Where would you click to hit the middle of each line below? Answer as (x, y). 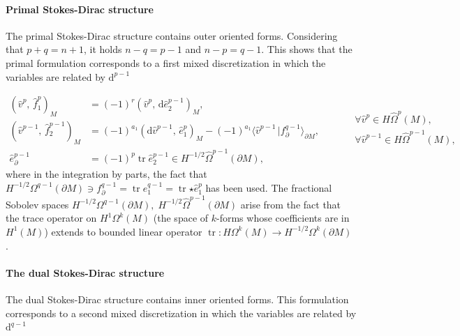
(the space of (181, 218)
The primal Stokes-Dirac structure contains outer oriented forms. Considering (172, 35)
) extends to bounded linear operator (123, 231)
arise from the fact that (291, 204)
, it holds (103, 49)
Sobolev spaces (37, 204)
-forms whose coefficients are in (283, 218)
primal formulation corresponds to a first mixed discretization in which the (166, 62)
